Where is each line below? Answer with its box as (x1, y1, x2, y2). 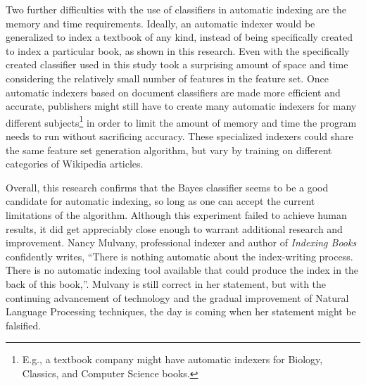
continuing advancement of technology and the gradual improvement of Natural (6, 290, 349, 305)
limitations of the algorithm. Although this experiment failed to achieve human (6, 207, 347, 222)
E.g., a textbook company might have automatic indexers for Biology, (22, 352, 323, 367)
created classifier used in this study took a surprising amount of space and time (6, 57, 348, 72)
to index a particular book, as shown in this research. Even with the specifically (6, 43, 350, 58)
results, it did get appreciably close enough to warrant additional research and (6, 221, 343, 236)
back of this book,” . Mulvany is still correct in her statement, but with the (6, 276, 327, 291)
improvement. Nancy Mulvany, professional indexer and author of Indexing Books (6, 235, 357, 250)
